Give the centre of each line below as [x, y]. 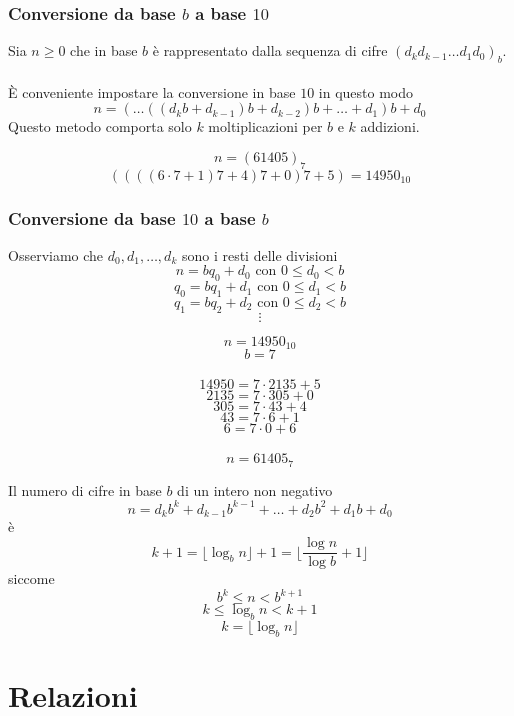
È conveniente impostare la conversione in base [152, 91]
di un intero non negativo [255, 489]
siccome [31, 578]
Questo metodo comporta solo [100, 126]
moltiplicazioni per [265, 126]
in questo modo [365, 91]
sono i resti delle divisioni [259, 254]
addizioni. [390, 126]
